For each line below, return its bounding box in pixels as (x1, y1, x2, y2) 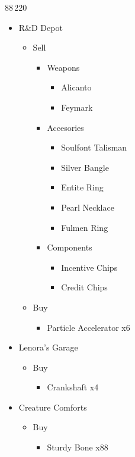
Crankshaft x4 (47, 381, 99, 393)
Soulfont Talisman (61, 141, 127, 154)
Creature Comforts (18, 400, 87, 413)
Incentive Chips (61, 261, 118, 273)
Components (47, 241, 92, 253)
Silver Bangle (61, 161, 109, 173)
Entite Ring (61, 181, 104, 193)
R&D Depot (18, 21, 63, 33)
